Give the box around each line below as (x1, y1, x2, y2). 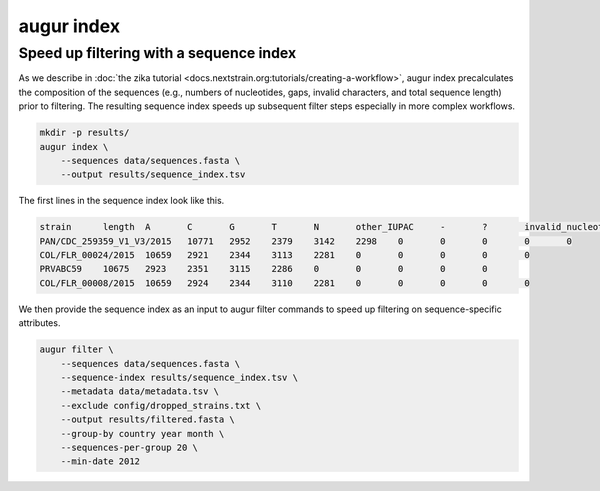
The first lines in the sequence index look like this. (18, 195, 225, 207)
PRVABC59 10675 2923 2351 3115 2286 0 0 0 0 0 (39, 263, 489, 275)
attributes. (18, 317, 61, 329)
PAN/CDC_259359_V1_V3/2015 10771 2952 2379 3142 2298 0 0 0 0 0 (39, 235, 572, 247)
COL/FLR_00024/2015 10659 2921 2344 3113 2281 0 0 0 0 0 (39, 250, 530, 261)
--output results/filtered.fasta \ (60, 414, 235, 425)
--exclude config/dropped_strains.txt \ (60, 400, 262, 411)
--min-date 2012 (60, 456, 140, 467)
